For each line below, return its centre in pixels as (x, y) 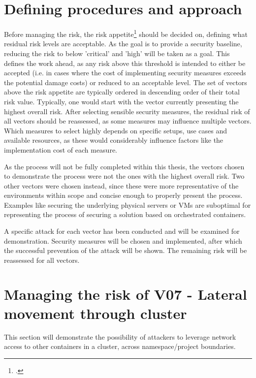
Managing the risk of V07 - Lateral (126, 294)
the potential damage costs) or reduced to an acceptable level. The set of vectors (126, 82)
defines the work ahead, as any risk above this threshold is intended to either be (125, 63)
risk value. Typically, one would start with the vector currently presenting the (121, 101)
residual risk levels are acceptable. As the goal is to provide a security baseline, (123, 44)
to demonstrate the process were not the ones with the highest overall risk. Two (124, 176)
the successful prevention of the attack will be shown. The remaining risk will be (126, 250)
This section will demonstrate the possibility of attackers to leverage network (120, 336)
